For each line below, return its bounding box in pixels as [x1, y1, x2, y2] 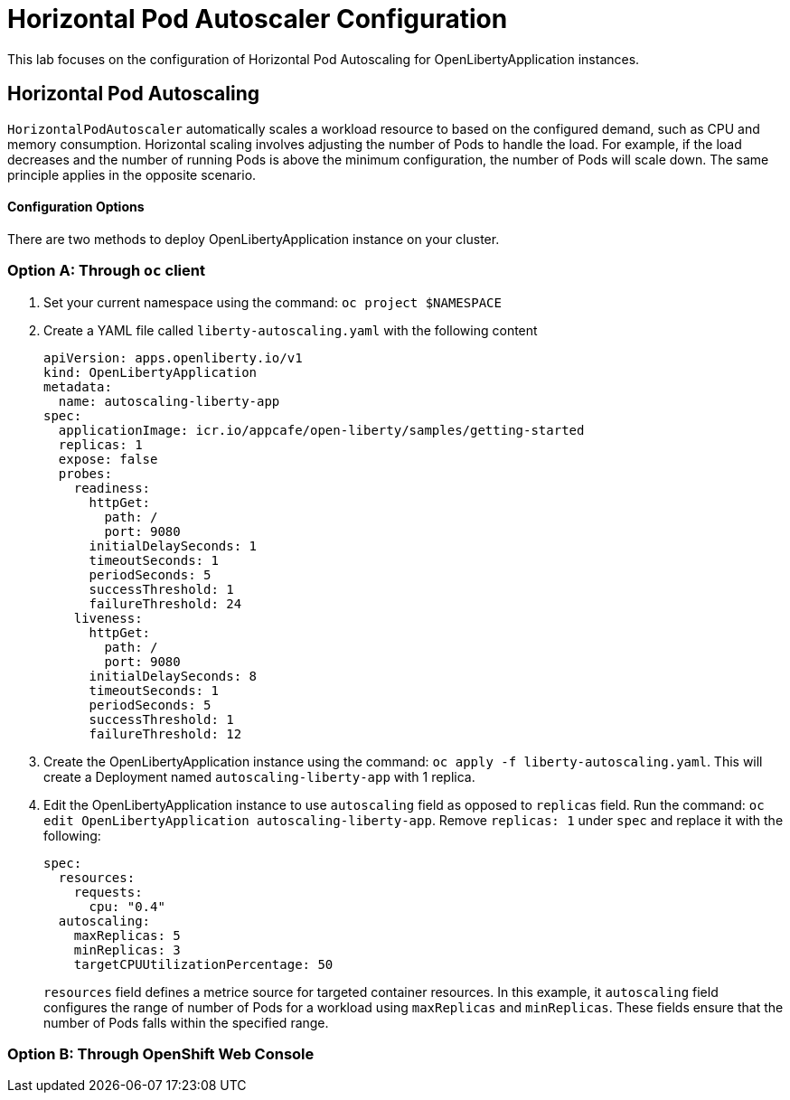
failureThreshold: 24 [89, 596, 242, 611]
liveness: [73, 610, 143, 625]
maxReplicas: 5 [73, 927, 181, 943]
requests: [73, 884, 143, 899]
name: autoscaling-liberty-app [58, 393, 280, 409]
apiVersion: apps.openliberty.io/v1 [43, 350, 303, 365]
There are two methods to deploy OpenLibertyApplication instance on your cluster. [7, 230, 500, 247]
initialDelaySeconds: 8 [89, 668, 258, 683]
